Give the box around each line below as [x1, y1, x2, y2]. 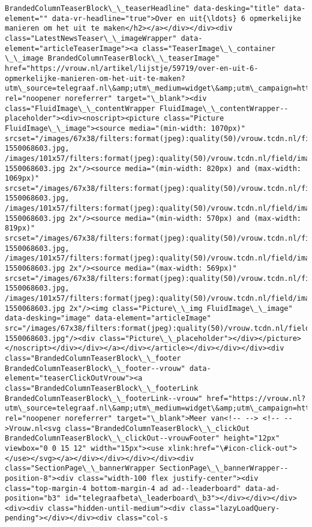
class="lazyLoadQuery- [189, 504, 280, 513]
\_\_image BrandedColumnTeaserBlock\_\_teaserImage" [5, 54, 220, 63]
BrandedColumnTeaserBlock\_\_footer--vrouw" [5, 364, 185, 373]
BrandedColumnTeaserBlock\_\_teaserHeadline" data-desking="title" [5, 4, 280, 13]
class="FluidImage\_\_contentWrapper [5, 104, 155, 113]
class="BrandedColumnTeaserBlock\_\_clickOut [65, 424, 250, 433]
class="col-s [116, 514, 169, 523]
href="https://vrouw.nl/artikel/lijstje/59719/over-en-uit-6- [5, 64, 259, 73]
